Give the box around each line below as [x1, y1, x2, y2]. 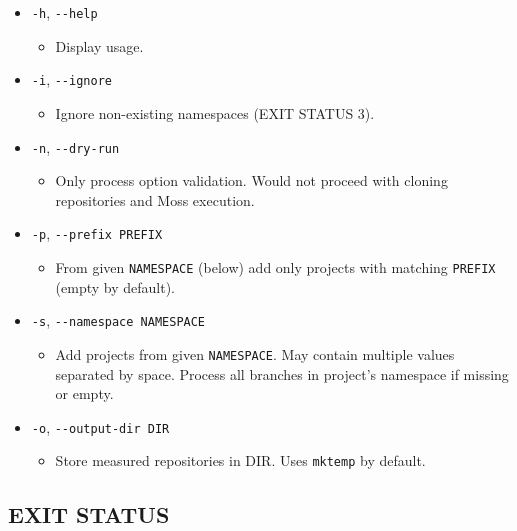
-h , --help [31, 2, 98, 22]
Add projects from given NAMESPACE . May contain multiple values [55, 343, 455, 364]
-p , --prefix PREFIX [31, 223, 163, 244]
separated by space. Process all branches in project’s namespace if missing [55, 363, 509, 384]
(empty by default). [55, 276, 175, 297]
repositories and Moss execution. [55, 189, 255, 210]
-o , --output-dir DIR [31, 416, 170, 437]
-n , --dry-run [31, 136, 120, 157]
